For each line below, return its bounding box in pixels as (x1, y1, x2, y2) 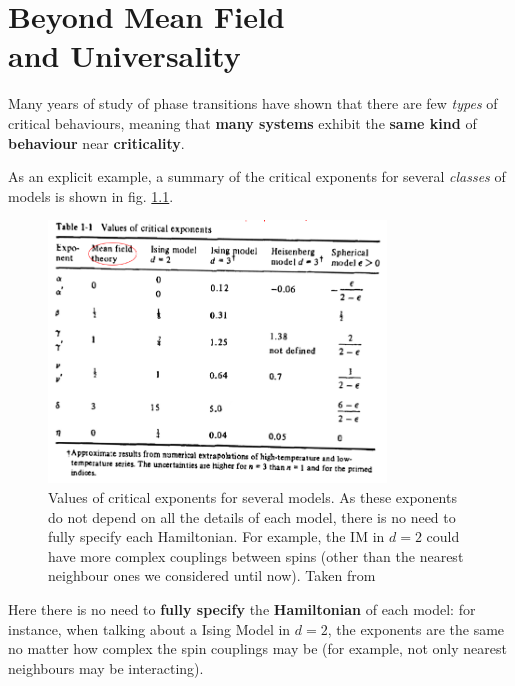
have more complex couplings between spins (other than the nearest (48, 545, 464, 566)
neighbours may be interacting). (8, 657, 204, 678)
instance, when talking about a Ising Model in (8, 618, 291, 639)
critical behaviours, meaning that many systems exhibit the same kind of (8, 112, 477, 133)
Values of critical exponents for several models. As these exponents (48, 487, 457, 507)
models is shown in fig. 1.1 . (8, 185, 174, 206)
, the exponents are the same (327, 618, 505, 639)
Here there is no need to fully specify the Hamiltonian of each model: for (8, 598, 476, 619)
